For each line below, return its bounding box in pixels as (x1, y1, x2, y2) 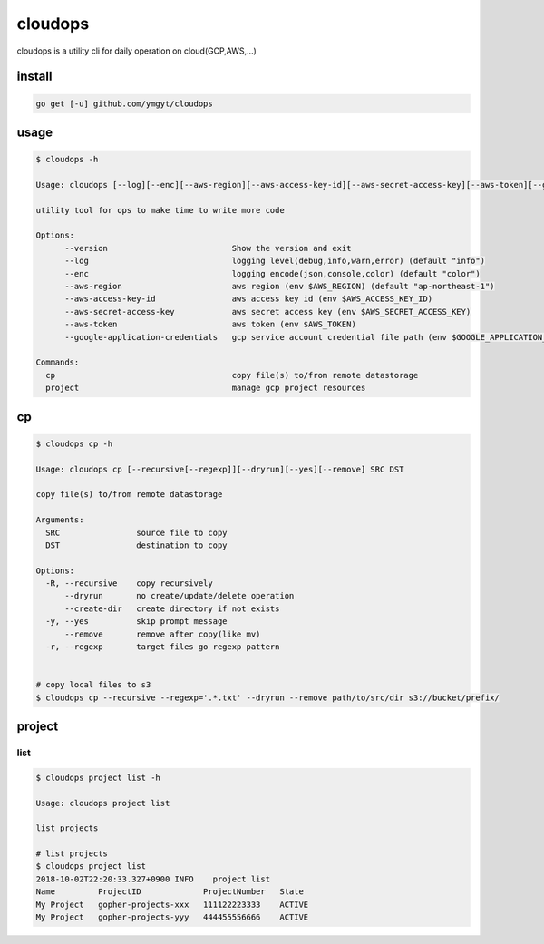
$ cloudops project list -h (35, 772, 160, 783)
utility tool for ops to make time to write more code (35, 205, 285, 215)
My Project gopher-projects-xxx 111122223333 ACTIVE (35, 899, 309, 910)
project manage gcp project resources (45, 383, 366, 394)
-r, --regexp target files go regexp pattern (45, 642, 280, 652)
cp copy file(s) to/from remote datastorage (45, 370, 419, 380)
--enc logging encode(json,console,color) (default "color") (64, 268, 481, 278)
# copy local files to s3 (35, 680, 151, 690)
